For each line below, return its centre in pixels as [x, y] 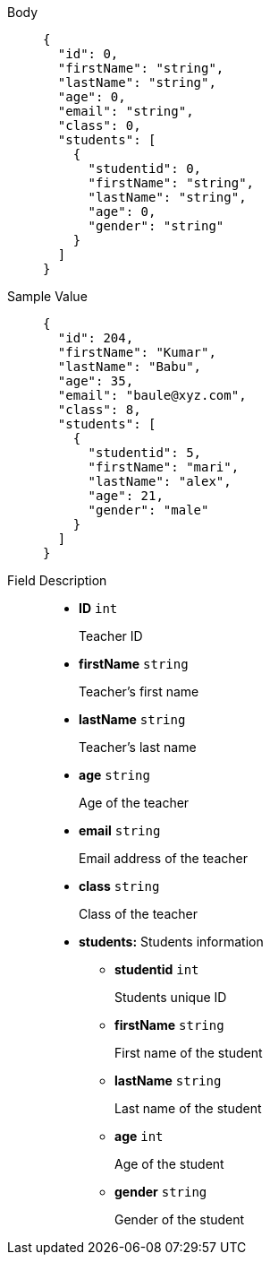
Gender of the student [180, 1219]
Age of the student [169, 1164]
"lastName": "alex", [160, 481]
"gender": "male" [148, 510]
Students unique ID [171, 997]
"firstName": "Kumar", [137, 352]
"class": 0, [99, 125]
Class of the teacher [138, 914]
